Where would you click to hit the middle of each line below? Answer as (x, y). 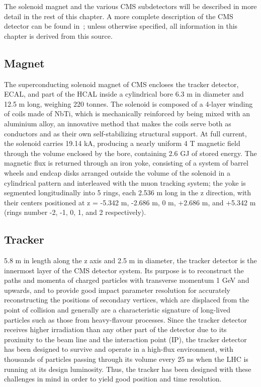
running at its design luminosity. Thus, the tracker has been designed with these (128, 369)
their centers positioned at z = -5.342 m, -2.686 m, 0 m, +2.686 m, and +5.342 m (130, 202)
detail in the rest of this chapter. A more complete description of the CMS (119, 16)
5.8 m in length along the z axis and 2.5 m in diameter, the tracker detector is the (130, 260)
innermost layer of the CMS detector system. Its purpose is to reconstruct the (124, 270)
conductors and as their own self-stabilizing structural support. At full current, (125, 133)
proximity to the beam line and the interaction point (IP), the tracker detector (125, 339)
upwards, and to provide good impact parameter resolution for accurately (117, 290)
